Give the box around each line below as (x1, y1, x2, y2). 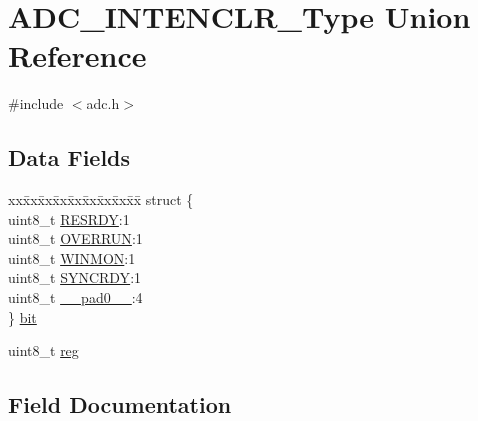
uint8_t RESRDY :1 (8, 208, 130, 229)
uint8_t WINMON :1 (8, 247, 136, 268)
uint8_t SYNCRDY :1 (8, 267, 142, 288)
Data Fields (8, 142, 131, 173)
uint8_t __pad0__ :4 (8, 287, 143, 308)
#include (8, 93, 64, 114)
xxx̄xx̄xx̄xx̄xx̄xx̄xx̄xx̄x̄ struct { (8, 189, 194, 210)
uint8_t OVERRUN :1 (8, 228, 143, 249)
